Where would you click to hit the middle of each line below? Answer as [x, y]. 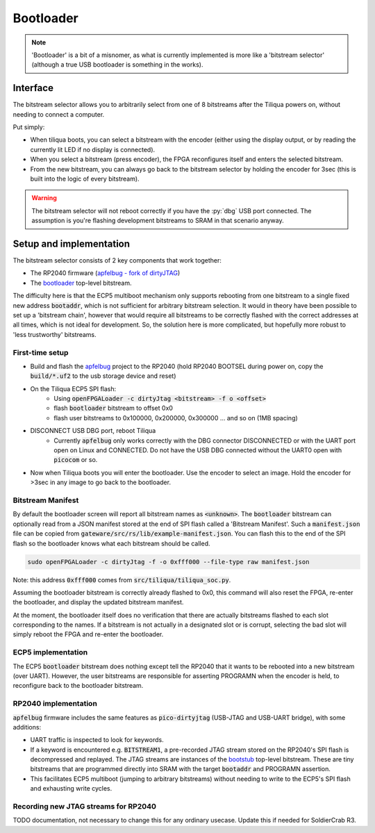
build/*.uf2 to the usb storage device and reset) [103, 376]
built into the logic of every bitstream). [85, 179]
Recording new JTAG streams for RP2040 [84, 807]
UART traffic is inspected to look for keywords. [97, 740]
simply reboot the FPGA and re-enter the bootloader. [88, 634]
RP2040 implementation [55, 704]
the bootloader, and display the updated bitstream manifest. [98, 602]
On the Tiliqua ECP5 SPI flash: [73, 388]
